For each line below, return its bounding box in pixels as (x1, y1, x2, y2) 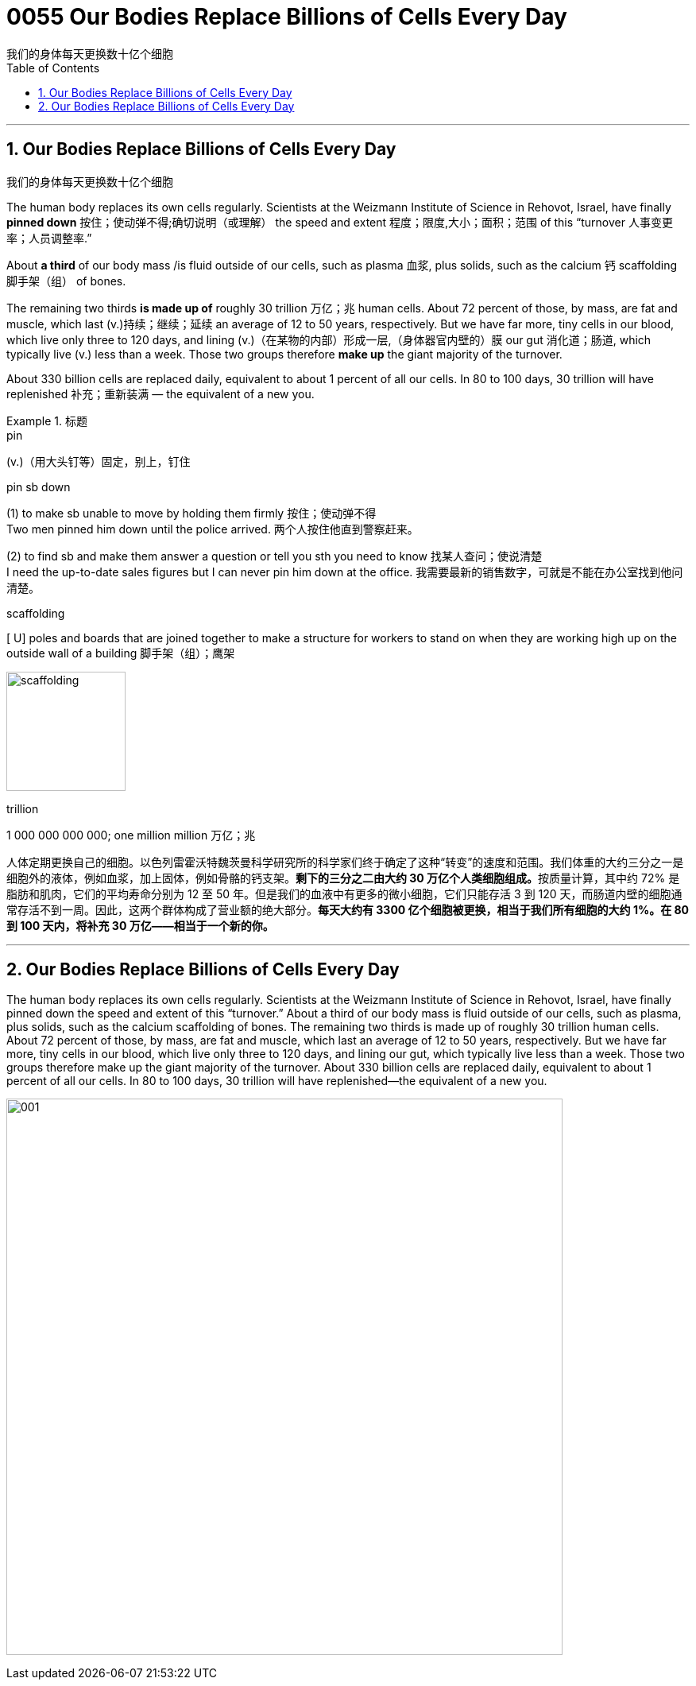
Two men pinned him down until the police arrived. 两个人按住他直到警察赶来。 (6, 521, 419, 536)
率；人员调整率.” (6, 231, 92, 245)
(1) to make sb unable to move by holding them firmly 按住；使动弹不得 (6, 506, 377, 520)
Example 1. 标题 (6, 413, 87, 428)
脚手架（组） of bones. (6, 273, 126, 288)
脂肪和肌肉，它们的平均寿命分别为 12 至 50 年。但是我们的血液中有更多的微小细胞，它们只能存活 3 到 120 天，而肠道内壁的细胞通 (6, 886, 682, 901)
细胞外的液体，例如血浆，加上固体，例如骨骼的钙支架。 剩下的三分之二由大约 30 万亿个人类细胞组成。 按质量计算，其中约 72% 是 (6, 870, 680, 885)
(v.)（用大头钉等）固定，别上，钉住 (6, 454, 191, 468)
